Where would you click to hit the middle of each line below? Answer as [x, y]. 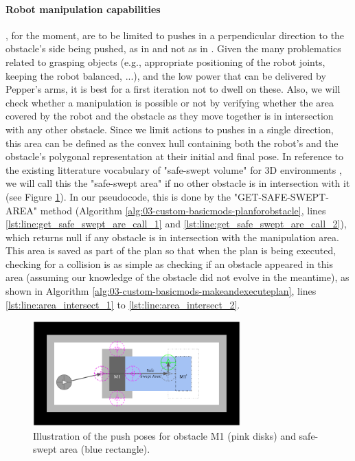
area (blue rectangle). [105, 449]
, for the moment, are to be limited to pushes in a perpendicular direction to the [175, 35]
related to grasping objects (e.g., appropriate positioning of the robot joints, [165, 61]
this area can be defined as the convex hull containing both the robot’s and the [172, 143]
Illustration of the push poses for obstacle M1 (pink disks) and [164, 435]
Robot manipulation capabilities [83, 9]
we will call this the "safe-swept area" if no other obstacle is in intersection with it [178, 183]
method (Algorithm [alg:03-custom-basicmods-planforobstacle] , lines [183, 210]
